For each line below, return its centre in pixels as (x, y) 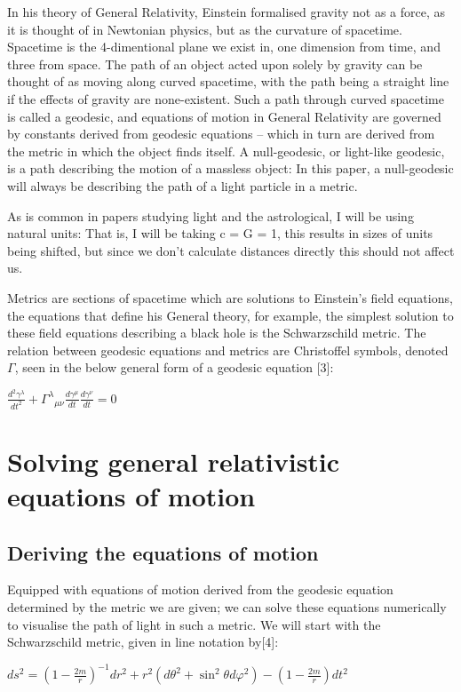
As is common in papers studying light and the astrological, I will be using (211, 215)
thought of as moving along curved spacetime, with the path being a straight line (228, 81)
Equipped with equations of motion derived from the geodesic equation (200, 589)
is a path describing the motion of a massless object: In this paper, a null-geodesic (230, 168)
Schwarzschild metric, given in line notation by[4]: (143, 642)
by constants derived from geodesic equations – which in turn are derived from (221, 134)
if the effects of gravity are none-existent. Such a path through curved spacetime (226, 98)
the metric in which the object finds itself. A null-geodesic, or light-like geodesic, (226, 151)
